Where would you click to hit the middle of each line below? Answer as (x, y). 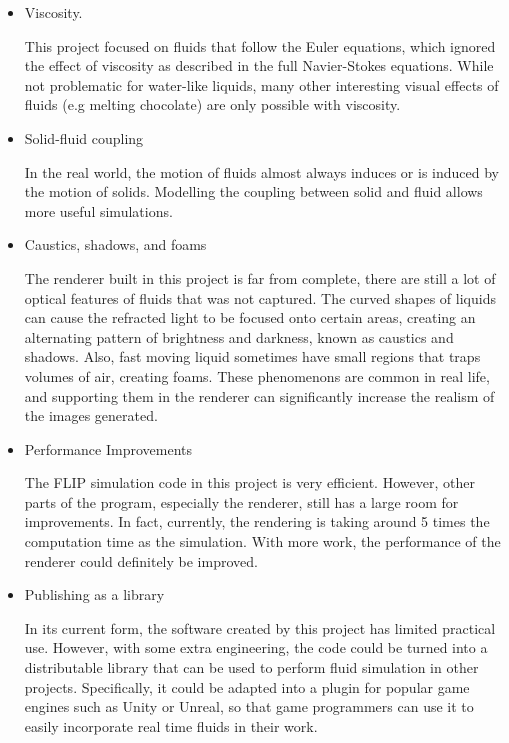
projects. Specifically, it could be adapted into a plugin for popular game (247, 686)
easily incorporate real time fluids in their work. (171, 725)
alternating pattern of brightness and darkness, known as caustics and (239, 336)
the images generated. (91, 415)
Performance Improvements (108, 448)
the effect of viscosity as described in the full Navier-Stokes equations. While (259, 65)
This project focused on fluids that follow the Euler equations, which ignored (260, 45)
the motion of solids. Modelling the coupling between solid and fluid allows (253, 191)
